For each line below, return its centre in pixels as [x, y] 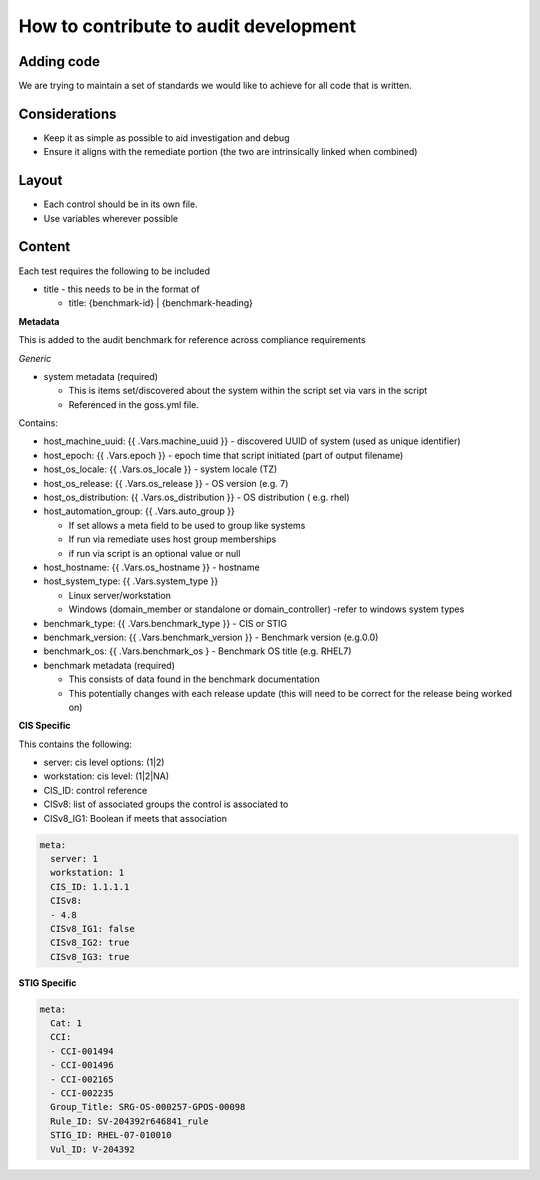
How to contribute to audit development [187, 26]
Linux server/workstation [120, 595]
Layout [40, 180]
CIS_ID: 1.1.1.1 [90, 886]
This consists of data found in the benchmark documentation [194, 679]
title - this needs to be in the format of [121, 289]
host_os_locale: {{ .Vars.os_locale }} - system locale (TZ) [160, 469]
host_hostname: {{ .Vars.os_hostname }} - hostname [151, 567]
